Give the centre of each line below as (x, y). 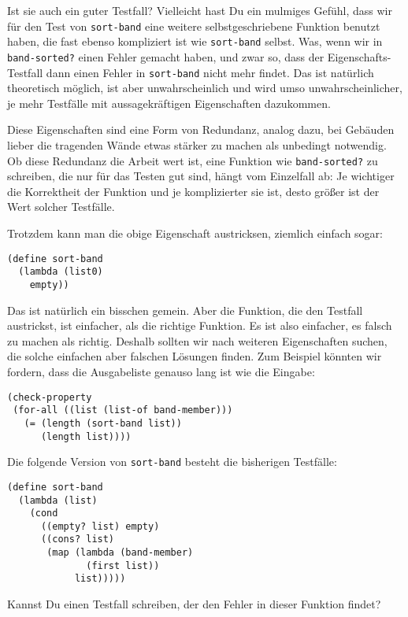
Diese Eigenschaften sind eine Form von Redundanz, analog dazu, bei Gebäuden (201, 129)
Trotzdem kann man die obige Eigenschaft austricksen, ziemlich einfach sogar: (195, 233)
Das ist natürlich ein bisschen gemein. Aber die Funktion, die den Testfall (185, 310)
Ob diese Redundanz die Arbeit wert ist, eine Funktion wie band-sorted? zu (193, 160)
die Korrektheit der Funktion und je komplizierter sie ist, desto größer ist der (193, 191)
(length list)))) (86, 436)
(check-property (50, 397)
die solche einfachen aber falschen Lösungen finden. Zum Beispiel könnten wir (195, 356)
